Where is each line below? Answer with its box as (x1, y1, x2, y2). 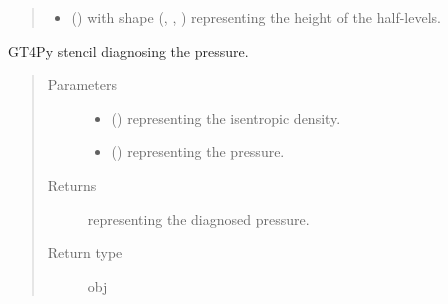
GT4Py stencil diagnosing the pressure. (8, 40, 249, 61)
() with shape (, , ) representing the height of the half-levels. (71, 7, 441, 27)
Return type (47, 242, 123, 263)
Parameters (47, 74, 117, 95)
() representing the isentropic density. (111, 107, 341, 128)
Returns (47, 174, 97, 195)
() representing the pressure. (111, 141, 285, 162)
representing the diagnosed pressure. (87, 208, 310, 229)
